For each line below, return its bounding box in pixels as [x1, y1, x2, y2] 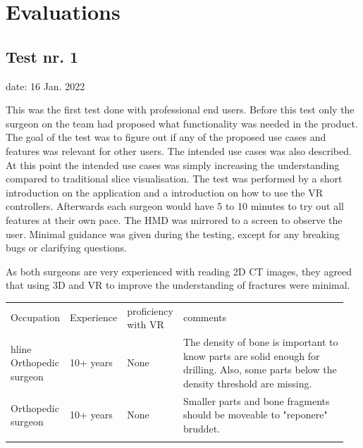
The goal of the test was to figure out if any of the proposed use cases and [6, 130, 326, 144]
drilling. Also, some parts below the [183, 362, 337, 377]
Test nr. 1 [6, 45, 79, 67]
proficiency [127, 303, 173, 318]
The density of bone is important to [183, 335, 338, 349]
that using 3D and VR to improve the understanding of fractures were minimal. [6, 278, 350, 292]
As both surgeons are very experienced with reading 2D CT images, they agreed [6, 263, 352, 278]
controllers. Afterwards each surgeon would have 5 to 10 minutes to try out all [6, 199, 345, 213]
